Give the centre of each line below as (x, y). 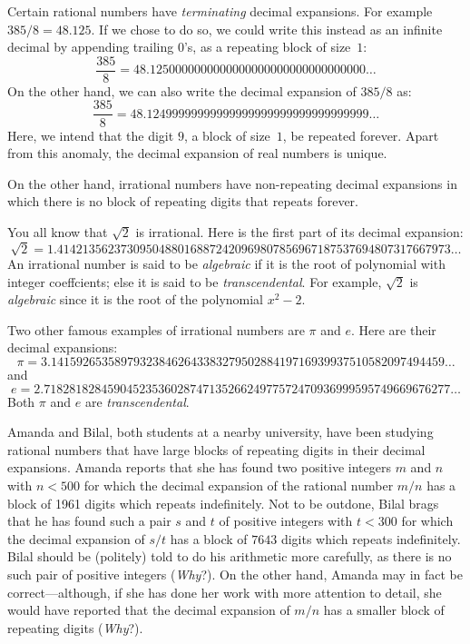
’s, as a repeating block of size (267, 47)
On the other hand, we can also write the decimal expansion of (182, 90)
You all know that (58, 231)
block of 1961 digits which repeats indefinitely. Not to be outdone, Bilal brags (223, 503)
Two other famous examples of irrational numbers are (156, 329)
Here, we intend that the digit (91, 135)
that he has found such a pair (89, 521)
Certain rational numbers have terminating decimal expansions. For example (220, 11)
